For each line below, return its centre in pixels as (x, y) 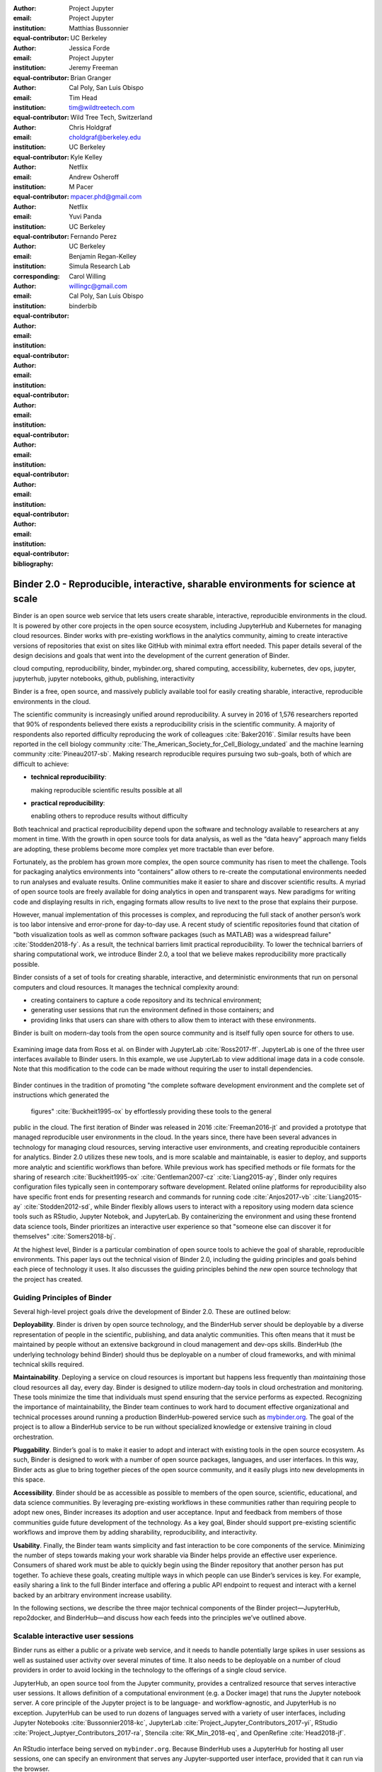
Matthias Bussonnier (99, 28)
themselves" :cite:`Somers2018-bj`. (64, 1236)
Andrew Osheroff (94, 176)
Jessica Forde (89, 48)
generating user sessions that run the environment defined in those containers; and (152, 1010)
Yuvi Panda (85, 217)
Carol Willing (87, 276)
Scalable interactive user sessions (74, 1636)
